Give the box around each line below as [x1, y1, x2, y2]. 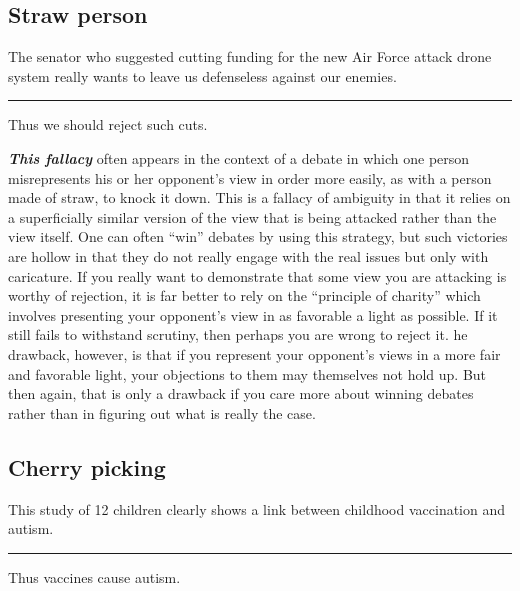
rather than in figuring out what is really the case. [8, 402, 316, 423]
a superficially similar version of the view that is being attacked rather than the [8, 206, 497, 227]
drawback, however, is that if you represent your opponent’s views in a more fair [8, 343, 501, 364]
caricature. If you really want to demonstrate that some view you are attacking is [8, 265, 507, 286]
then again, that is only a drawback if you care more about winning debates [8, 383, 474, 404]
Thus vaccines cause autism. [8, 566, 181, 587]
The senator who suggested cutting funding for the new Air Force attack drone [8, 46, 492, 67]
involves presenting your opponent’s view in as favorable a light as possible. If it [8, 304, 498, 325]
